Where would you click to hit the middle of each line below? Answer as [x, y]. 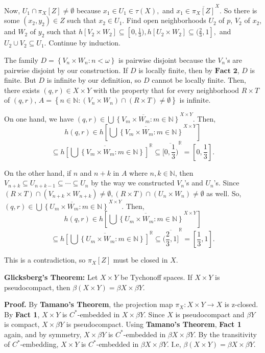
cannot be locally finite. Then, [199, 80]
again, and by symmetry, [43, 334]
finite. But [20, 80]
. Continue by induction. [82, 43]
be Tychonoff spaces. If [156, 277]
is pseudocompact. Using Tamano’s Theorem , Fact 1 [154, 324]
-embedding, [39, 344]
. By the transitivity [225, 334]
